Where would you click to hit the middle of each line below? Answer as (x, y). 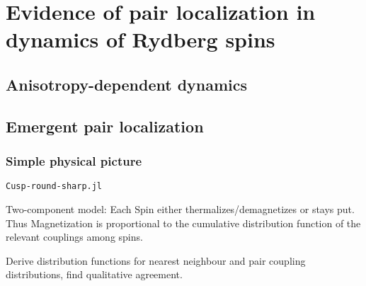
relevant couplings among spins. (74, 237)
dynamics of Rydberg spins (141, 39)
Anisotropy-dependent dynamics (127, 84)
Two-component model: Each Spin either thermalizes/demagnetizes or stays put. (180, 209)
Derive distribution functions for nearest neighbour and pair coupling (156, 260)
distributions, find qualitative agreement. (94, 274)
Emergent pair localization (105, 126)
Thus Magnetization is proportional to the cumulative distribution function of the (183, 223)
